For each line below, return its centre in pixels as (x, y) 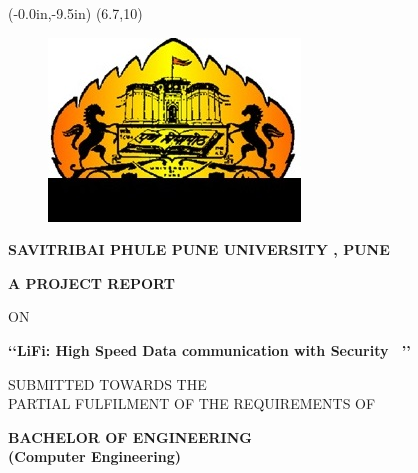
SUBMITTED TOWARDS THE (107, 383)
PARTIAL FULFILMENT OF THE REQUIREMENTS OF (192, 403)
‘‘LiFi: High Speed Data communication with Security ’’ (209, 349)
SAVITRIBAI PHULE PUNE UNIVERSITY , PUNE (199, 249)
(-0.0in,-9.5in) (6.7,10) (75, 13)
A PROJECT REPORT (92, 282)
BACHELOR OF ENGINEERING (130, 436)
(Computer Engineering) (94, 456)
